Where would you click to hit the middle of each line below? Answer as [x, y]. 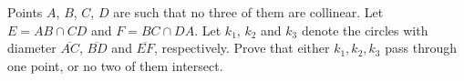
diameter [32, 48]
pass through [421, 48]
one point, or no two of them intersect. [115, 65]
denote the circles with [365, 30]
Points [25, 12]
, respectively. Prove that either [242, 48]
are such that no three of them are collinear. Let [248, 12]
